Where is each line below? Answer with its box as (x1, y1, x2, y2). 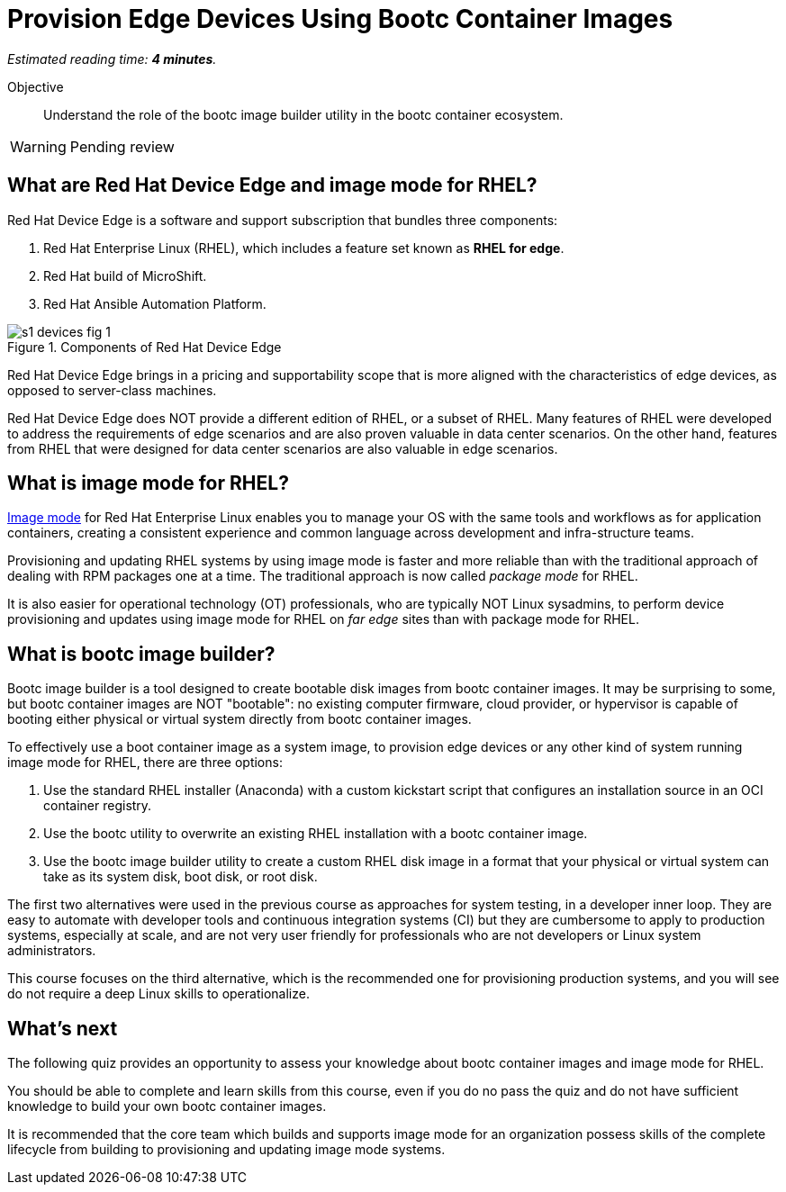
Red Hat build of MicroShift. (43, 267, 207, 284)
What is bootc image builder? (7, 642, 276, 665)
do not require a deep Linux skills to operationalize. (7, 986, 310, 1002)
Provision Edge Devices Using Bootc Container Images (7, 4, 673, 34)
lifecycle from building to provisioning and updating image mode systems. (7, 1142, 446, 1158)
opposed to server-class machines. (7, 382, 217, 398)
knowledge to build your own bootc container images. (7, 1098, 327, 1115)
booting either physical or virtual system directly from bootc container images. (7, 711, 472, 727)
